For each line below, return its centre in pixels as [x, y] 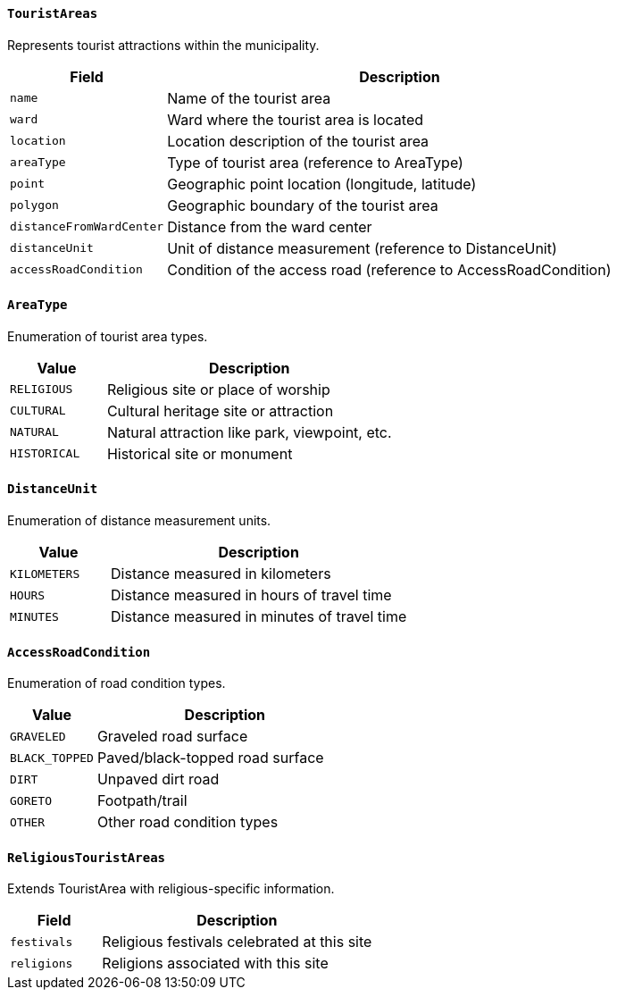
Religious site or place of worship [218, 389]
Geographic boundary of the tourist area [303, 205]
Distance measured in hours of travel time [251, 595]
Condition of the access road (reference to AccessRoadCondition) [389, 269]
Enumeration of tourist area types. [108, 336]
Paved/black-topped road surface [210, 758]
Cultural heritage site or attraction [220, 411]
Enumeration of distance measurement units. [139, 521]
